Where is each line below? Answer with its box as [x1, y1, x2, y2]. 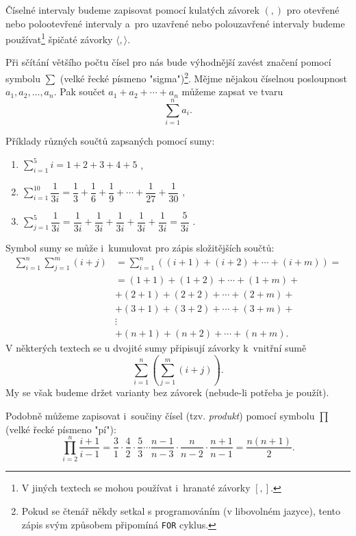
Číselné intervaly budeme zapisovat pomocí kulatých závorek [5, 3, 259, 16]
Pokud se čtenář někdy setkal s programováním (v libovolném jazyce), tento [21, 503, 341, 517]
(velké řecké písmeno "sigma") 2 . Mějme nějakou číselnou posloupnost [60, 69, 348, 85]
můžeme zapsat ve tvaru [181, 84, 283, 99]
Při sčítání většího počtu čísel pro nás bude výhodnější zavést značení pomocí [5, 55, 331, 69]
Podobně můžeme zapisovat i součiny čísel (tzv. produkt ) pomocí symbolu [5, 409, 315, 422]
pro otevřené [286, 3, 340, 16]
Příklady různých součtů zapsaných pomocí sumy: [5, 134, 215, 147]
